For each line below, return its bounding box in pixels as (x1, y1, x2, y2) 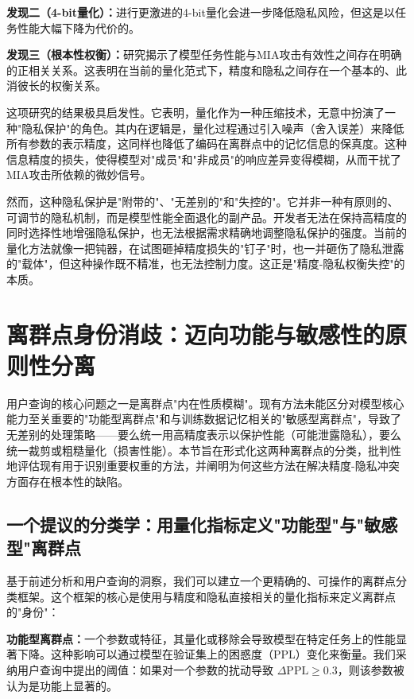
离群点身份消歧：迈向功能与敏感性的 (6, 317, 385, 350)
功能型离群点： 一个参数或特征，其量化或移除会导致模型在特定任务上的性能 (6, 630, 396, 647)
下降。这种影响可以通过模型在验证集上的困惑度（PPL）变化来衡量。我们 (17, 646, 396, 662)
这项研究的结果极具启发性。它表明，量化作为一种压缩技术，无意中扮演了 (6, 103, 385, 120)
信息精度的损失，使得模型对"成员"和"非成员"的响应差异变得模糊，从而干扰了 (6, 150, 401, 167)
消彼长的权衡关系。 (6, 77, 106, 94)
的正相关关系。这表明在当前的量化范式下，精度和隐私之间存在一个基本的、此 (6, 61, 407, 78)
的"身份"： (6, 604, 60, 620)
